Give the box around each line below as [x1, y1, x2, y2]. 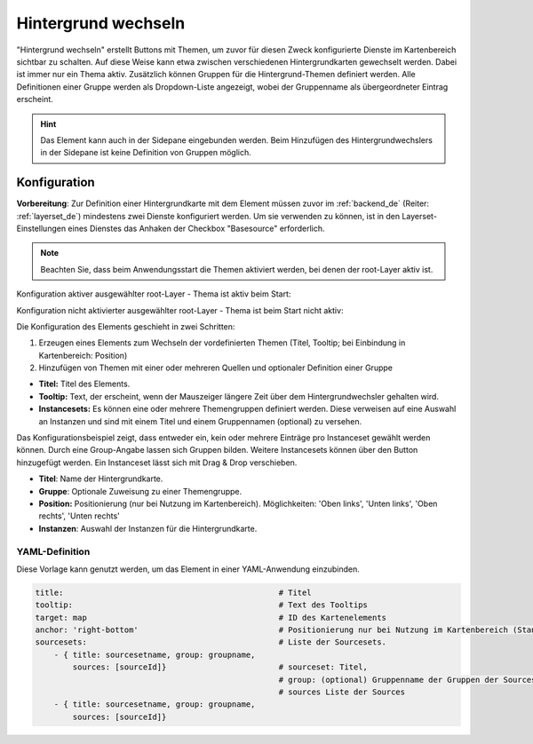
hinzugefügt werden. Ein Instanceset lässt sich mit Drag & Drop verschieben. [16, 457, 298, 468]
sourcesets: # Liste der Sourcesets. [35, 637, 386, 647]
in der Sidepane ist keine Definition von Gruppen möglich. [40, 147, 252, 158]
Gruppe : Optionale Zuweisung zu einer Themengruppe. [38, 486, 243, 496]
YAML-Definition [16, 545, 91, 558]
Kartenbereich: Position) [38, 350, 128, 360]
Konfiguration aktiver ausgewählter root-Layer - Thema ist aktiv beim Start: [16, 289, 291, 299]
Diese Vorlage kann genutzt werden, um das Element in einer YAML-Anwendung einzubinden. [16, 564, 360, 574]
